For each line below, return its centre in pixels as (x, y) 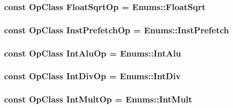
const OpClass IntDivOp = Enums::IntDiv (92, 76)
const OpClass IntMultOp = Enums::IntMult (98, 99)
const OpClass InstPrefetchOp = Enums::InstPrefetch (117, 30)
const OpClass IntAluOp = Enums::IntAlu (93, 53)
